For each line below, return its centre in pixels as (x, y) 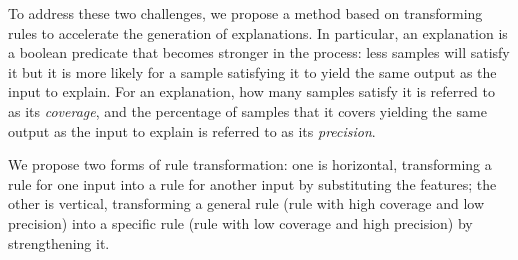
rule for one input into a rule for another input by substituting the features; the (252, 183)
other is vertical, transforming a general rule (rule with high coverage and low (246, 203)
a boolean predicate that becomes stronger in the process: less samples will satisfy (259, 52)
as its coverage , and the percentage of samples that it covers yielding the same (247, 110)
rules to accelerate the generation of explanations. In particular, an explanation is (258, 32)
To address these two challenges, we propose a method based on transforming (245, 13)
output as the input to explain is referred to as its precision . (192, 130)
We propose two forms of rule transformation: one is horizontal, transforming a (250, 164)
